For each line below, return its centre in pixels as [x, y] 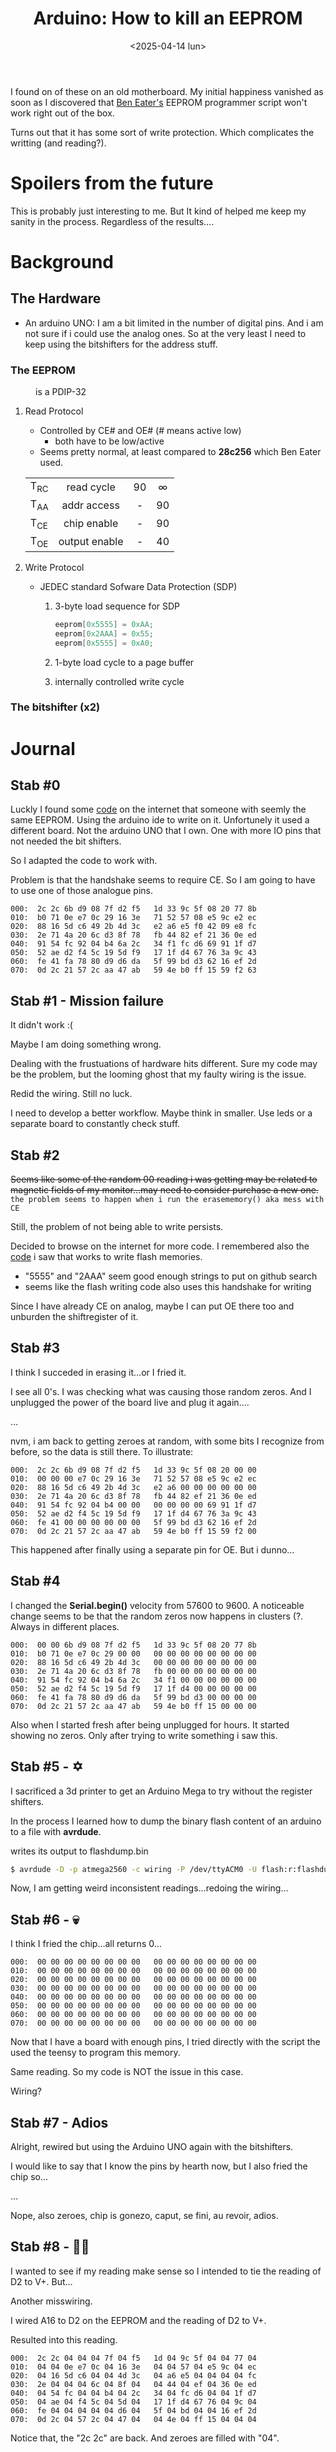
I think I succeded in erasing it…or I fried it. [98, 1372]
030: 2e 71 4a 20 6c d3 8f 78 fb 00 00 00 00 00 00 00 [133, 1671]
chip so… [29, 2177]
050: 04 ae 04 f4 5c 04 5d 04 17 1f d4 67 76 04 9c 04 [133, 2402]
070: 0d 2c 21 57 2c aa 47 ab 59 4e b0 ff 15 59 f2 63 [133, 970]
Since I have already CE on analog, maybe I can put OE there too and [152, 1306]
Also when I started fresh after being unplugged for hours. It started [150, 1724]
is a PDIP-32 [61, 392]
